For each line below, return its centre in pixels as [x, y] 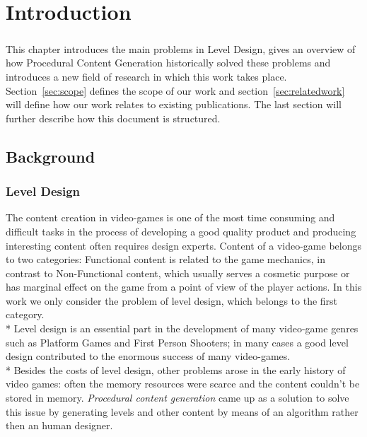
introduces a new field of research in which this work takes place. [146, 76]
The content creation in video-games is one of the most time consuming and [170, 217]
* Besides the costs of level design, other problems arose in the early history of [176, 369]
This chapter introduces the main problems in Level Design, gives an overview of [181, 48]
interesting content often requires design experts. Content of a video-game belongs [183, 245]
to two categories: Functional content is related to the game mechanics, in [165, 259]
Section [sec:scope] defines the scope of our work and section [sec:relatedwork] [175, 90]
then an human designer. [59, 425]
